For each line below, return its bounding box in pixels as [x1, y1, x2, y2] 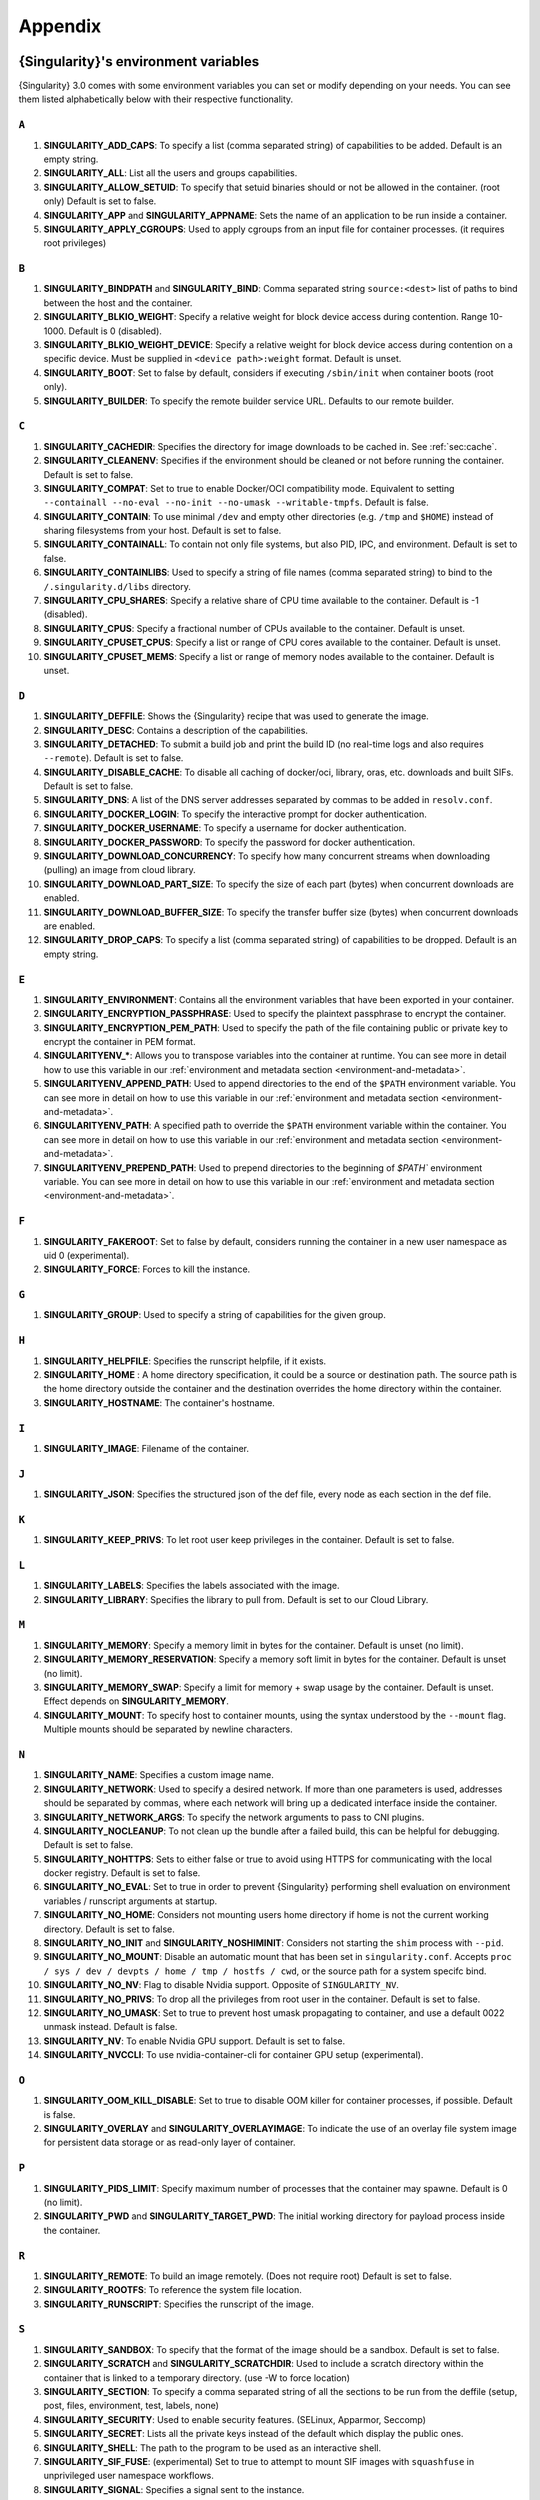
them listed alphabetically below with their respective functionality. [18, 93, 294, 105]
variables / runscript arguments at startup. [43, 1895, 218, 1907]
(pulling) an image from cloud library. [43, 864, 196, 876]
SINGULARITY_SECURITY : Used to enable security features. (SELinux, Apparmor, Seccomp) [43, 2413, 427, 2425]
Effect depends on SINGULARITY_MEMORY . [43, 1695, 230, 1707]
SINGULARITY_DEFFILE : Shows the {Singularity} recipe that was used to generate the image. [43, 710, 429, 722]
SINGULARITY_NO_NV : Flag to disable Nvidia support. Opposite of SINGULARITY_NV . [43, 1979, 400, 1991]
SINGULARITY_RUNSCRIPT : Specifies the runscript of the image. [43, 2298, 314, 2310]
